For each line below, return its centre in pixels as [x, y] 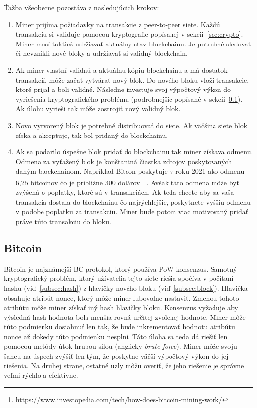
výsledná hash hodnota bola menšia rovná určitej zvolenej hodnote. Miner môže [125, 317]
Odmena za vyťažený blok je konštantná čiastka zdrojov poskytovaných [124, 161]
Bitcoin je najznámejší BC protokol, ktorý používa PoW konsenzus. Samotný [121, 268]
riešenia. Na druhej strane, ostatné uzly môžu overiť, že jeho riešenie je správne [124, 365]
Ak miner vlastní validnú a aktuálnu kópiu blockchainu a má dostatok [122, 69]
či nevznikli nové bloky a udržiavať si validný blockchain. [102, 53]
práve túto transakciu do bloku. [63, 221]
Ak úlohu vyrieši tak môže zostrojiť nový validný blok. [98, 109]
